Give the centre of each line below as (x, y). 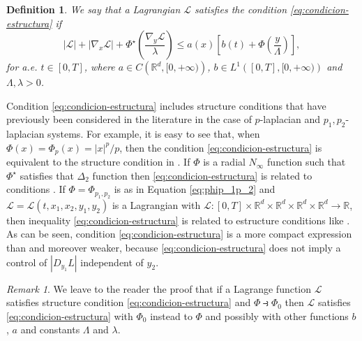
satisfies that (47, 175)
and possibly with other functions (277, 315)
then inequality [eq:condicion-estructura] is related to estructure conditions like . (178, 220)
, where (99, 67)
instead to (171, 315)
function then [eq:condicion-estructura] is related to (202, 175)
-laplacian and (290, 119)
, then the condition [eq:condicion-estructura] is (221, 147)
